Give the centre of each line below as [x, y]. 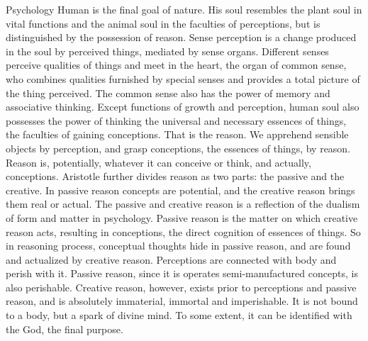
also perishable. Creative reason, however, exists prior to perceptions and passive [181, 287]
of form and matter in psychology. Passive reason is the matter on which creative [182, 217]
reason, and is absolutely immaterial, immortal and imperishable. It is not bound [182, 301]
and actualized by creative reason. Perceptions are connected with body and [171, 259]
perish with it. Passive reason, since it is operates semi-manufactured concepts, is [182, 273]
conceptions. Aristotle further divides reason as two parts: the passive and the [175, 176]
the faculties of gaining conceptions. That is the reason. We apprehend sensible [177, 134]
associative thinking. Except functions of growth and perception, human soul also [183, 107]
